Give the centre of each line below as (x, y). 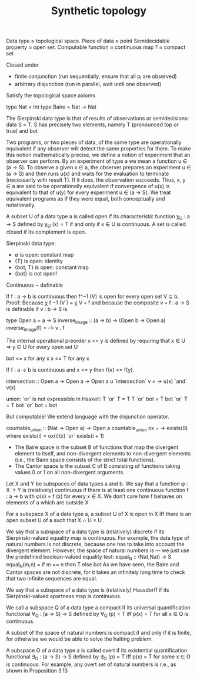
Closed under (23, 65)
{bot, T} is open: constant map (52, 267)
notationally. (21, 205)
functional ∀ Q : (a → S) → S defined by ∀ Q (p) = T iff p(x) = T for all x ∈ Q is (97, 614)
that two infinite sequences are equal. (52, 578)
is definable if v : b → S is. (38, 309)
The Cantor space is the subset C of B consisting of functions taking (97, 466)
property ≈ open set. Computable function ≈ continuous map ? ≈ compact (96, 47)
